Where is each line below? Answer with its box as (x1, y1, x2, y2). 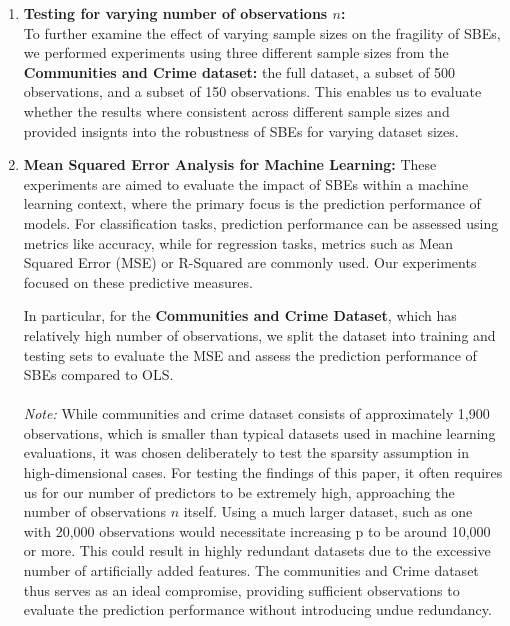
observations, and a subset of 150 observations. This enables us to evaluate (23, 81, 482, 102)
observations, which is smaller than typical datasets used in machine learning (23, 422, 496, 443)
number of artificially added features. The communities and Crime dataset (23, 560, 479, 581)
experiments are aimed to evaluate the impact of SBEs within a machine (23, 173, 469, 194)
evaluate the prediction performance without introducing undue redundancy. (23, 599, 492, 620)
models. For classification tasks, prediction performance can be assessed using (23, 212, 499, 233)
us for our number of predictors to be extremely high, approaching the (23, 481, 455, 502)
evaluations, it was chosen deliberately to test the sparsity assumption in (23, 442, 469, 463)
